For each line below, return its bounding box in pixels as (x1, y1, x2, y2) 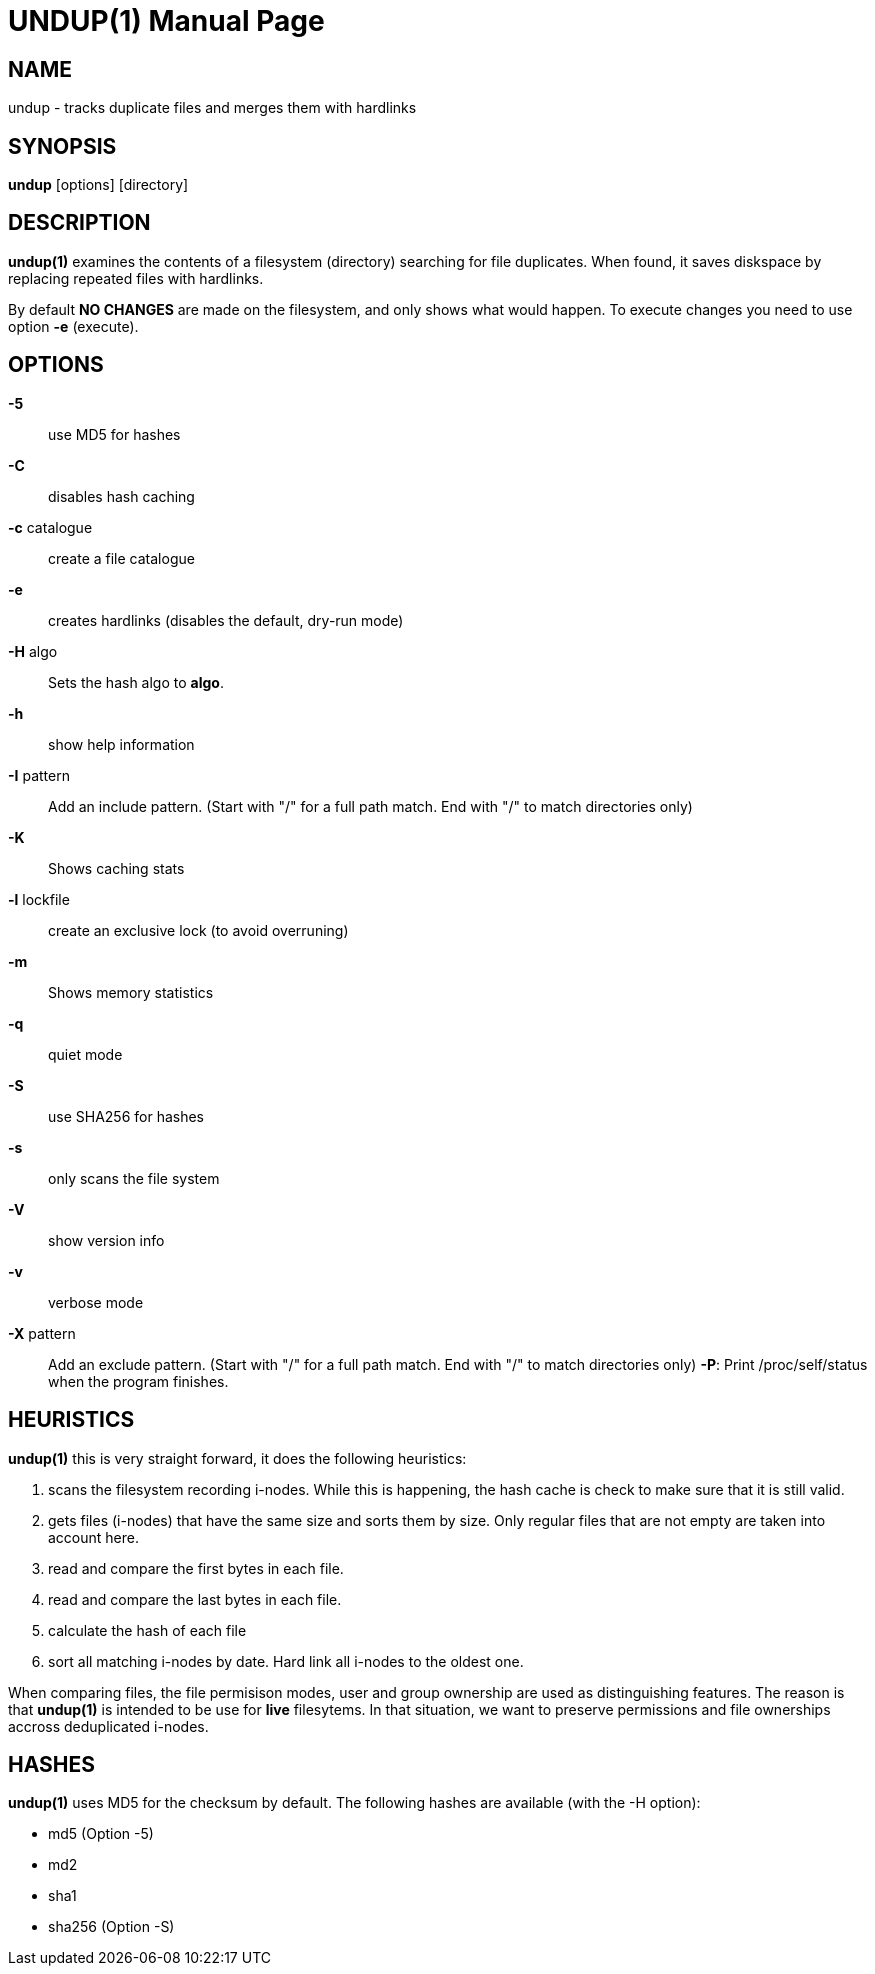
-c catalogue (8, 518, 93, 536)
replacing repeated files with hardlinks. (8, 269, 264, 287)
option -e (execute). (8, 317, 139, 335)
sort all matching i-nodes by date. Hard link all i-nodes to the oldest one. (48, 1652, 524, 1670)
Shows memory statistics (48, 983, 214, 1001)
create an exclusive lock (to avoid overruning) (48, 921, 349, 939)
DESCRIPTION (8, 210, 151, 236)
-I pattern (8, 766, 70, 784)
